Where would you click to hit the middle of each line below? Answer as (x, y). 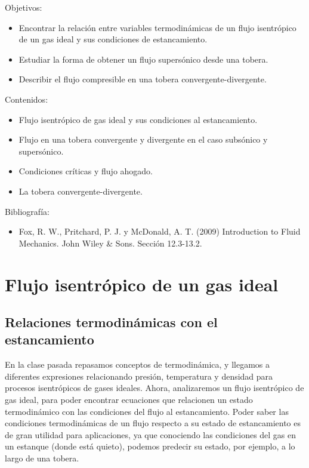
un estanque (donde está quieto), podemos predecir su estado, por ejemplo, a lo (150, 446)
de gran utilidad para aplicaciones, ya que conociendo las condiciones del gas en (151, 434)
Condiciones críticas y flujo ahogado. (86, 171)
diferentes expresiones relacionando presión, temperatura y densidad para (139, 376)
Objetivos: (24, 7)
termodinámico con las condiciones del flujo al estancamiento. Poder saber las (147, 411)
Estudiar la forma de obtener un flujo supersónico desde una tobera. (143, 59)
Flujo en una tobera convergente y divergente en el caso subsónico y (143, 139)
